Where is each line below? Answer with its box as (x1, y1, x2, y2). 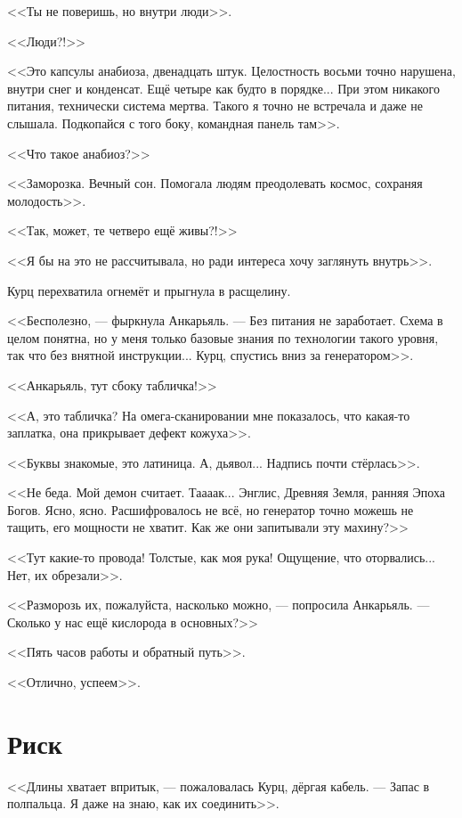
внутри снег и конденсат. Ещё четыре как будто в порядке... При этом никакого (7, 78, 440, 97)
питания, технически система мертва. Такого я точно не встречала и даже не (7, 96, 423, 115)
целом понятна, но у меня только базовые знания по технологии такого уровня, (7, 328, 439, 347)
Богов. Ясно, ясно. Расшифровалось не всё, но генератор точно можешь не (7, 500, 414, 519)
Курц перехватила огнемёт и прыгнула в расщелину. (7, 281, 291, 299)
